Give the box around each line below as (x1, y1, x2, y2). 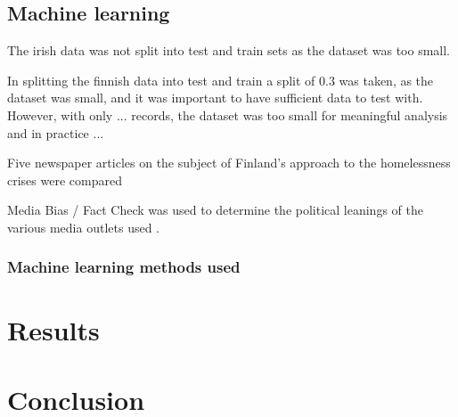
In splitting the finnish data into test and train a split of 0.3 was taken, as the (7, 70, 434, 89)
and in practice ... (7, 123, 104, 142)
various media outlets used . (7, 217, 159, 236)
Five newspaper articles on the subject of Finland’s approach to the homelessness (7, 153, 451, 172)
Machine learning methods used (7, 256, 241, 278)
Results (7, 311, 100, 347)
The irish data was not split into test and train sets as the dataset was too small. (7, 41, 451, 60)
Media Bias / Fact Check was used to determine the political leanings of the (7, 200, 423, 219)
